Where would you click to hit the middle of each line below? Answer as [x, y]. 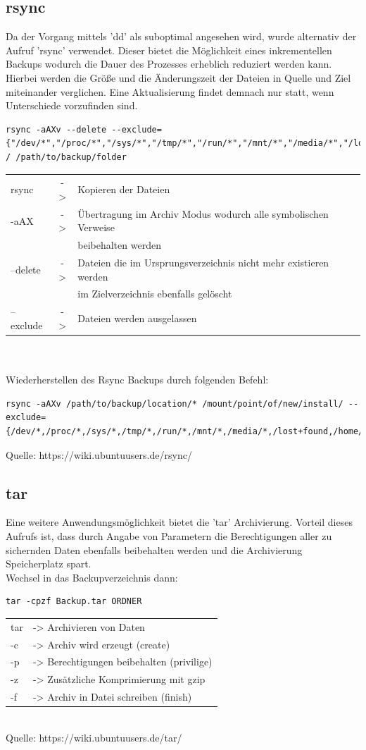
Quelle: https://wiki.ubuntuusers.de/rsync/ [99, 454]
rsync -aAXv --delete [56, 129]
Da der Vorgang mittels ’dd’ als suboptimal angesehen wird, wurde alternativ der [181, 36]
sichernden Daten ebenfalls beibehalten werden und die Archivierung [154, 549]
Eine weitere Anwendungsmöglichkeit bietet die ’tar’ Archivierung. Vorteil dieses [179, 522]
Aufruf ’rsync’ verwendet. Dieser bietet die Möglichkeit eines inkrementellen [169, 50]
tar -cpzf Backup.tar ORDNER [74, 602]
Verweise [96, 227]
